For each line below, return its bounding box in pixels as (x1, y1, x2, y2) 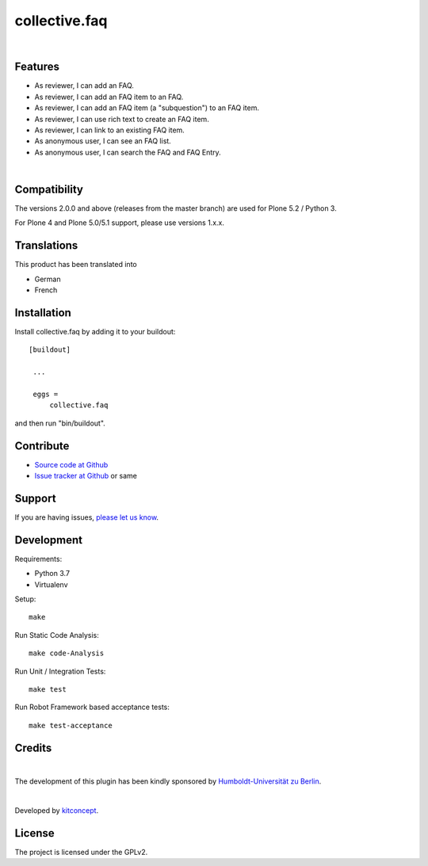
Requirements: (14, 554, 63, 563)
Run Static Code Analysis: (14, 630, 99, 639)
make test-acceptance (29, 721, 113, 730)
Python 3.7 (34, 569, 71, 578)
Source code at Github (34, 460, 109, 469)
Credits (14, 741, 52, 754)
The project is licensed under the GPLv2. (14, 847, 148, 856)
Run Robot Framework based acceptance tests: (14, 702, 170, 712)
